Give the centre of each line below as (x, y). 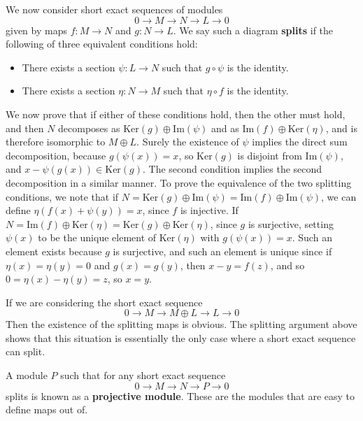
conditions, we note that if (62, 196)
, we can (339, 196)
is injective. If (209, 210)
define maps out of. (47, 409)
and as (225, 128)
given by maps (36, 30)
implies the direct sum (300, 142)
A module (27, 375)
